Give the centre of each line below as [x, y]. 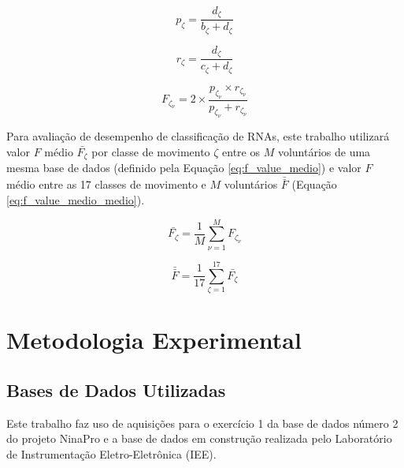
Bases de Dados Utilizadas [116, 389]
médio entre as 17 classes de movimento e [106, 184]
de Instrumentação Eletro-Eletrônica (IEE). [111, 453]
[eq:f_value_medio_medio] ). [76, 200]
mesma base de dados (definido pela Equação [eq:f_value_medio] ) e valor [184, 168]
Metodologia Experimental [154, 340]
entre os [241, 152]
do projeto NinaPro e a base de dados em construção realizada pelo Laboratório [199, 438]
